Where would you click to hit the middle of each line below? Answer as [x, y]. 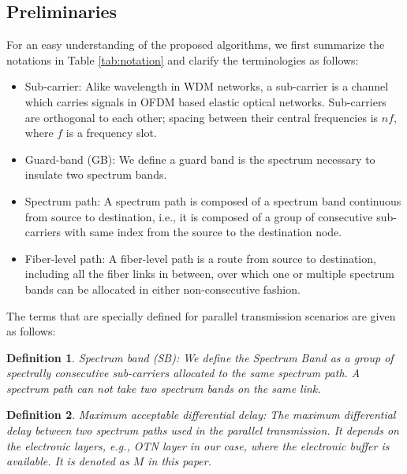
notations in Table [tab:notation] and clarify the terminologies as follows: [183, 59]
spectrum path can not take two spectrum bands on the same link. [164, 388]
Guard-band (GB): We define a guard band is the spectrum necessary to [200, 159]
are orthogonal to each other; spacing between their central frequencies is [202, 117]
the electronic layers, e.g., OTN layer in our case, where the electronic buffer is [198, 445]
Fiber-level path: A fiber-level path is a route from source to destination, [200, 258]
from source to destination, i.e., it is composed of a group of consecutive [199, 216]
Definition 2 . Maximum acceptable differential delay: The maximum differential [201, 415]
